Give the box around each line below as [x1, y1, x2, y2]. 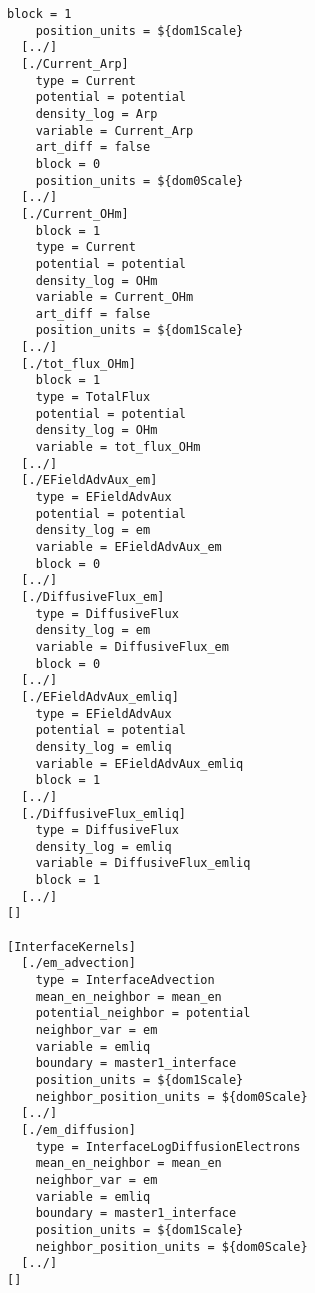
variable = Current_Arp [35, 123, 194, 138]
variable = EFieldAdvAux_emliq [35, 756, 244, 771]
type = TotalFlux [35, 390, 151, 405]
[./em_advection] [21, 956, 136, 971]
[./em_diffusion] [21, 1122, 136, 1137]
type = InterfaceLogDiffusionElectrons [35, 1139, 301, 1154]
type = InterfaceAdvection [35, 973, 215, 988]
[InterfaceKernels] [7, 939, 136, 954]
